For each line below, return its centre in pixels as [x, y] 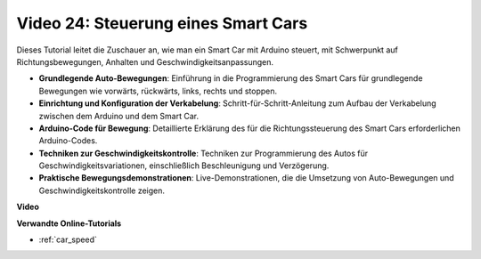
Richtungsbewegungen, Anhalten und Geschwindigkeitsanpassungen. [145, 61]
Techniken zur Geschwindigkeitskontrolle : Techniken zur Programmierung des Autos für [204, 153]
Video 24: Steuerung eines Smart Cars [162, 23]
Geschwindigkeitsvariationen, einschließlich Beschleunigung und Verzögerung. [184, 166]
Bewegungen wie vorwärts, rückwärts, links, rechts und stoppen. [158, 91]
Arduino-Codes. [68, 141]
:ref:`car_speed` [68, 239]
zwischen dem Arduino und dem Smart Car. [119, 116]
